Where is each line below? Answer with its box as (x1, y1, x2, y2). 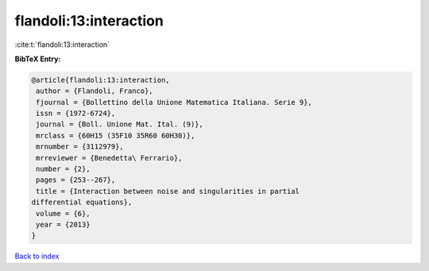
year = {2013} (36, 220, 91, 229)
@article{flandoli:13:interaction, (31, 75, 170, 84)
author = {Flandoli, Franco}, (36, 87, 154, 95)
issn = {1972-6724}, (36, 109, 116, 118)
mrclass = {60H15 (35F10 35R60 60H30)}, (36, 131, 195, 140)
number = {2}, (36, 165, 91, 174)
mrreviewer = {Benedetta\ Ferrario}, (36, 153, 183, 162)
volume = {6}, (36, 209, 91, 218)
